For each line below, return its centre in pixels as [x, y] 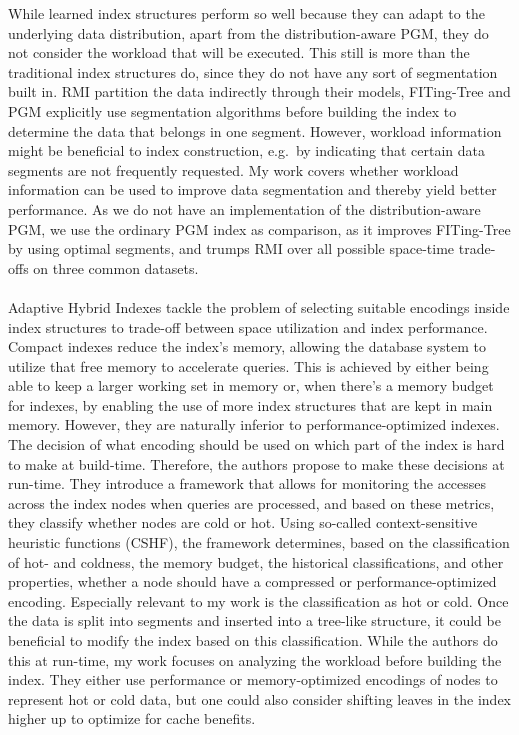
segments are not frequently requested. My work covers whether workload [233, 169]
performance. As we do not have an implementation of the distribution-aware [244, 208]
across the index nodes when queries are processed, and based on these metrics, [251, 502]
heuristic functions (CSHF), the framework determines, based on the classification [259, 542]
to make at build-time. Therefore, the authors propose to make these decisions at [256, 463]
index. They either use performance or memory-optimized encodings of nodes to [253, 679]
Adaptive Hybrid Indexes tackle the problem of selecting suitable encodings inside [259, 306]
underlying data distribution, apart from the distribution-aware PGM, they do [248, 32]
